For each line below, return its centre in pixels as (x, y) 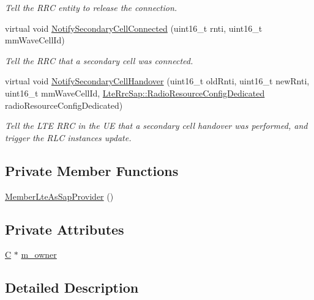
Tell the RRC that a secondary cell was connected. (99, 60)
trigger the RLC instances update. (68, 137)
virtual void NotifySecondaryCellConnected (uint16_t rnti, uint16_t (134, 28)
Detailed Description (72, 287)
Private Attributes (65, 229)
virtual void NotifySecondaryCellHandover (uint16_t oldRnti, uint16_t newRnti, (157, 81)
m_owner (39, 254)
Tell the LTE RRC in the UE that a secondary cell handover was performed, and (156, 126)
